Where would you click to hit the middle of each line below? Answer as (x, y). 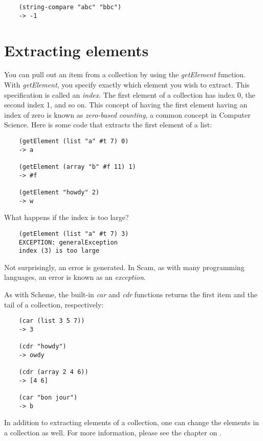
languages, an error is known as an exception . (75, 277)
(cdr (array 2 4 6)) (53, 372)
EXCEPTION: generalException (68, 242)
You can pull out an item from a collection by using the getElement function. (125, 74)
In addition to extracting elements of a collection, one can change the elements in (131, 422)
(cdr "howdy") (42, 347)
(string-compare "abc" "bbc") (70, 7)
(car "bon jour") (48, 398)
